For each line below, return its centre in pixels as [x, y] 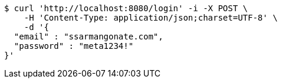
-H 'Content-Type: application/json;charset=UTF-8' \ [151, 18]
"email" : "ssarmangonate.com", [88, 36]
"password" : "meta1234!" [74, 46]
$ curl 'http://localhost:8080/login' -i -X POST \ [126, 8]
